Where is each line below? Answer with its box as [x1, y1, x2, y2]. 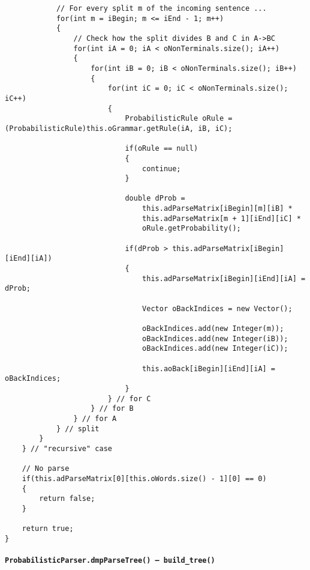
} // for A [73, 414, 117, 423]
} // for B [91, 404, 134, 413]
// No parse [22, 464, 70, 473]
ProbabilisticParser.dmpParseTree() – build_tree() [5, 556, 215, 565]
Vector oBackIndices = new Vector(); [142, 304, 293, 313]
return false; [39, 494, 95, 503]
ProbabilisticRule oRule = [125, 114, 233, 123]
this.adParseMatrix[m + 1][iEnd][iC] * [142, 214, 301, 223]
